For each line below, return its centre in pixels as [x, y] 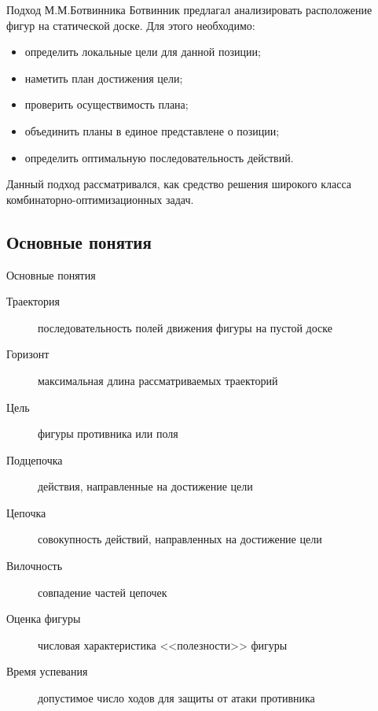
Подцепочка [35, 459]
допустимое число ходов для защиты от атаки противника [176, 698]
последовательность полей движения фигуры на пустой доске [185, 327]
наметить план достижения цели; [104, 78]
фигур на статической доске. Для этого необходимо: [131, 25]
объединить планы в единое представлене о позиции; [152, 130]
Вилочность [35, 566]
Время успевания [47, 671]
